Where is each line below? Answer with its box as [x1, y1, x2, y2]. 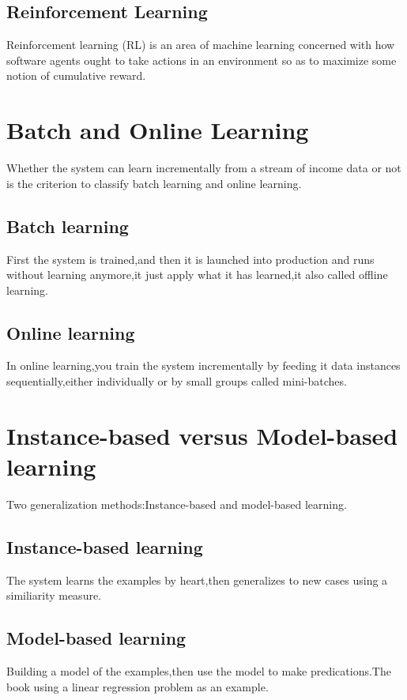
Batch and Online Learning [6, 114, 309, 146]
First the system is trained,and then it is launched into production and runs [6, 250, 375, 267]
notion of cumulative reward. [6, 67, 146, 84]
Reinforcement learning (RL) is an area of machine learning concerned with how [6, 36, 395, 53]
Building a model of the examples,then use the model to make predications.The [6, 663, 391, 679]
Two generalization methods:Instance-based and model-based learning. [6, 495, 347, 512]
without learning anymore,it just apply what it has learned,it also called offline [6, 266, 388, 283]
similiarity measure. [6, 587, 102, 604]
